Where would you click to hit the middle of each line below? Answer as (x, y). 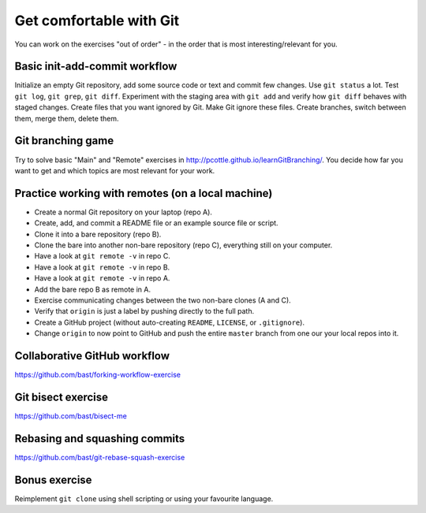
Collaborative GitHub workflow (92, 356)
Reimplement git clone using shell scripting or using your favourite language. (144, 498)
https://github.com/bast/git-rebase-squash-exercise (100, 457)
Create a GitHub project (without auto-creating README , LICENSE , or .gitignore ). (170, 322)
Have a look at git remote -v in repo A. (102, 278)
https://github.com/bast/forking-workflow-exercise (98, 375)
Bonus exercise (53, 480)
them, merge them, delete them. (67, 118)
